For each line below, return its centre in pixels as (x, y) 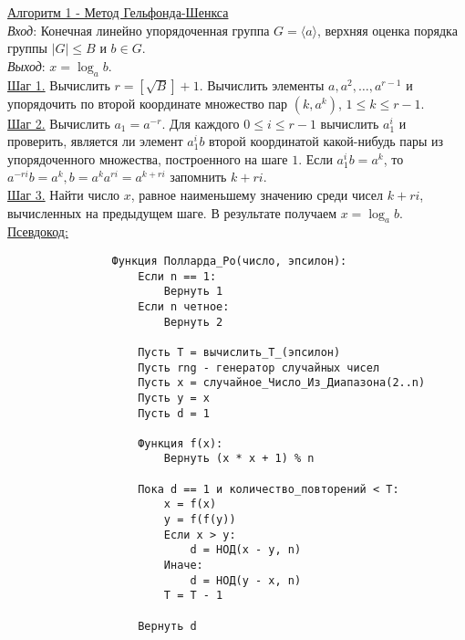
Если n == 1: (177, 276)
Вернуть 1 (193, 292)
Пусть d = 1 (174, 413)
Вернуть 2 (193, 322)
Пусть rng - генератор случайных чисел (259, 367)
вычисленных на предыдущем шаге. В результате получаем (172, 212)
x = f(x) (190, 504)
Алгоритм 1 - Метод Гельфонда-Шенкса (118, 12)
